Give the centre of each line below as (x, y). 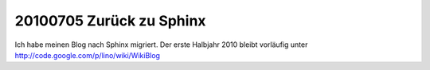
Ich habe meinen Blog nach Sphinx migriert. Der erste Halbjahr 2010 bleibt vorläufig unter (161, 45)
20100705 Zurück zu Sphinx (110, 21)
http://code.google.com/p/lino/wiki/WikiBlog (88, 55)
